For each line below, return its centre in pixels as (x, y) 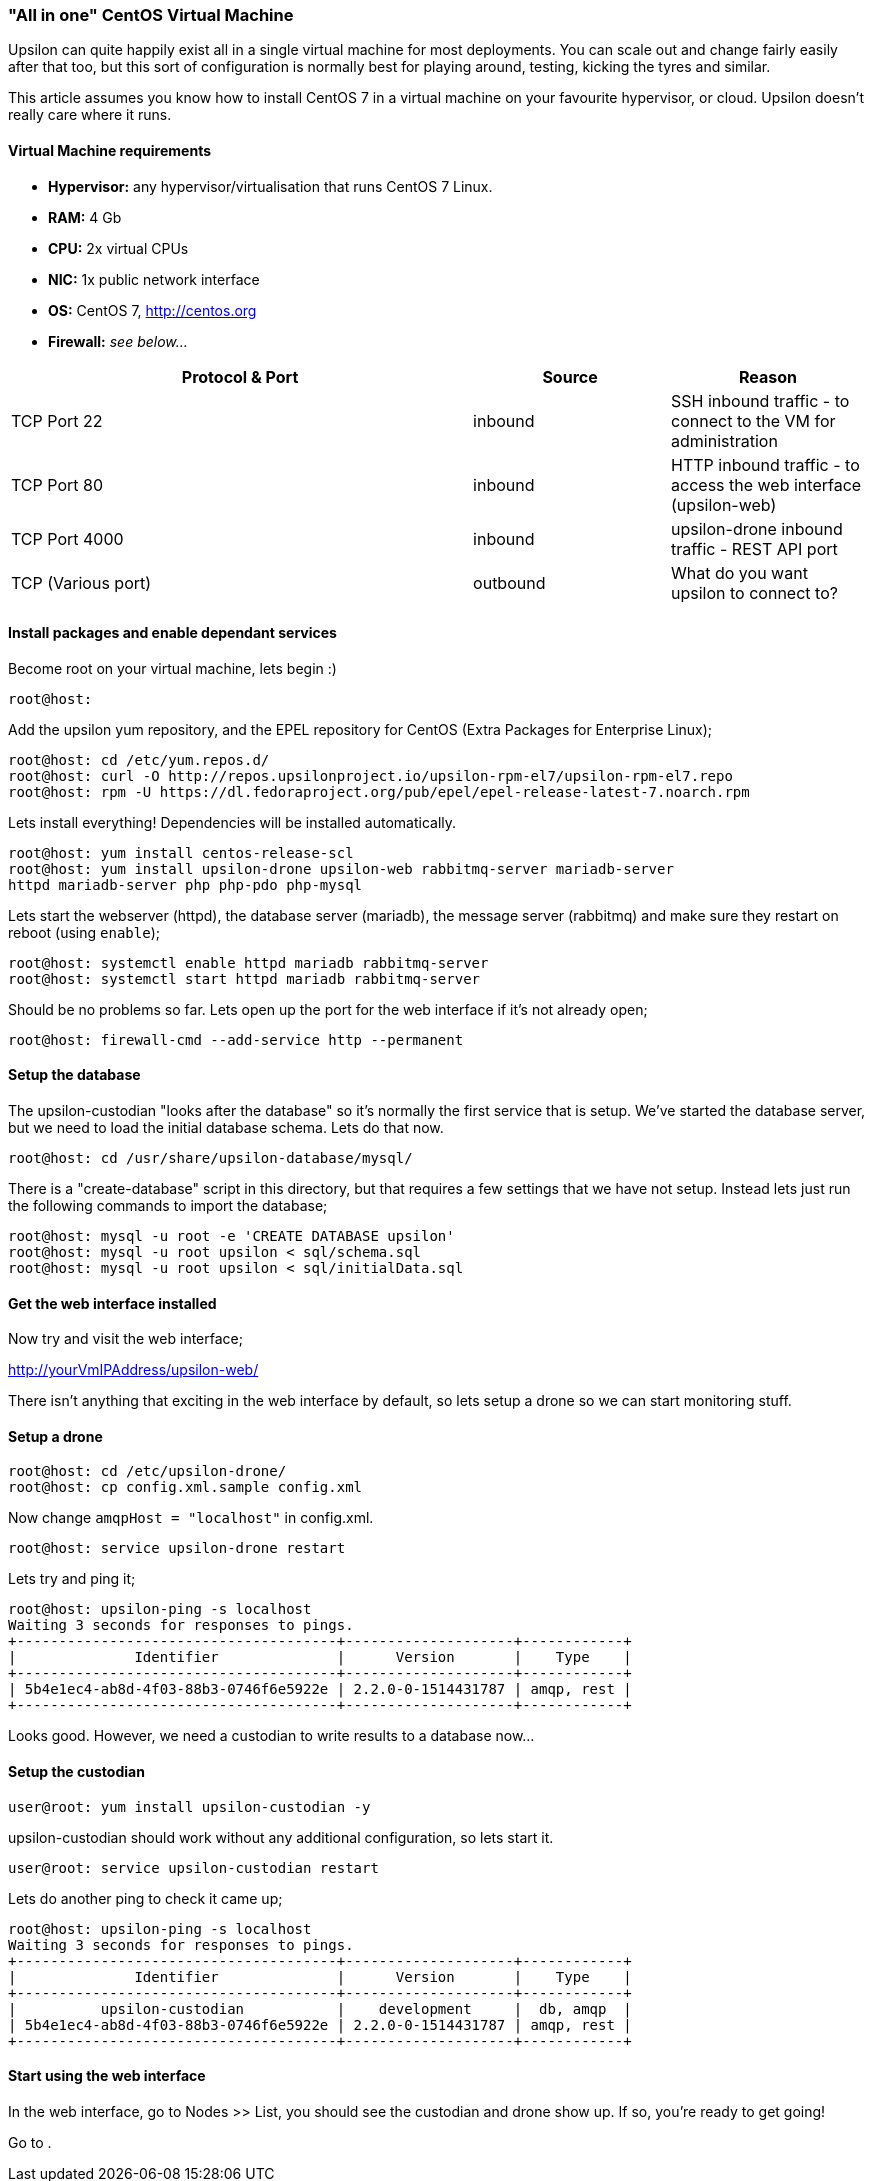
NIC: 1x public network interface (154, 279)
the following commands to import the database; (168, 1206)
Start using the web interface (107, 2076)
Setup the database (74, 1075)
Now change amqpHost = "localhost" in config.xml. (191, 1518)
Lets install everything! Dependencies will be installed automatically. (232, 822)
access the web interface (766, 484)
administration (724, 440)
